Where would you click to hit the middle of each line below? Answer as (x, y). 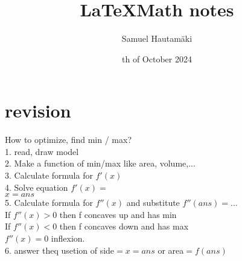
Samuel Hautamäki (157, 38)
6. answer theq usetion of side (60, 250)
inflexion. (68, 238)
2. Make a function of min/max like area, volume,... (100, 163)
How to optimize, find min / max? (68, 140)
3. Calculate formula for (49, 175)
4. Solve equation (37, 187)
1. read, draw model (42, 151)
